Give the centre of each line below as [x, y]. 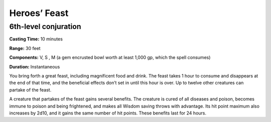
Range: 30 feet [25, 48]
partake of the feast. [30, 89]
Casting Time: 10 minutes [36, 39]
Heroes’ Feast [39, 13]
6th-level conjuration [45, 26]
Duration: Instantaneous [35, 66]
